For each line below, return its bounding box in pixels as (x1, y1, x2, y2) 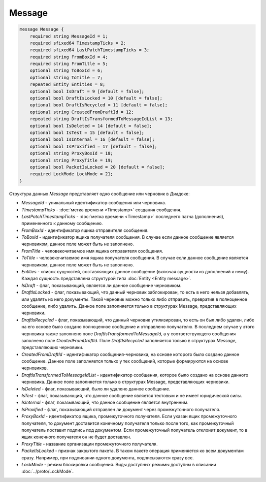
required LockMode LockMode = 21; (30, 171, 113, 177)
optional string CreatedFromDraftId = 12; (30, 109, 134, 115)
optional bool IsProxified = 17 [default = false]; (30, 143, 158, 149)
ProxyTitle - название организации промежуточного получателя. (21, 441, 158, 447)
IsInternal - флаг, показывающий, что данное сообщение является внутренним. (21, 399, 189, 406)
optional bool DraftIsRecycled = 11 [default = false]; (30, 102, 168, 108)
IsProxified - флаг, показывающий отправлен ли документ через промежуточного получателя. (21, 406, 221, 412)
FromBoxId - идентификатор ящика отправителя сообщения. (21, 227, 149, 233)
